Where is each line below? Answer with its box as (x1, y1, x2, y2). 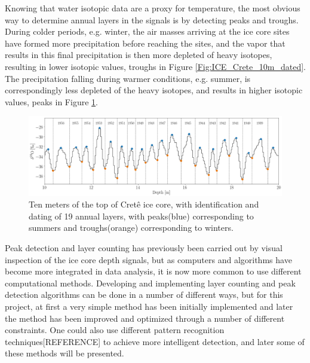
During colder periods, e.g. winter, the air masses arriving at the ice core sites (5, 25, 290, 38)
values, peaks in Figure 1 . (5, 95, 98, 108)
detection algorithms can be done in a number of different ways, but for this (5, 288, 283, 301)
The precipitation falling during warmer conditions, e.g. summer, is (5, 72, 251, 84)
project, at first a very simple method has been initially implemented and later (5, 300, 293, 313)
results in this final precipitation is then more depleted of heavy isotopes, (5, 48, 272, 61)
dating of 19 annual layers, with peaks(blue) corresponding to (29, 209, 254, 222)
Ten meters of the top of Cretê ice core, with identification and (29, 198, 259, 211)
